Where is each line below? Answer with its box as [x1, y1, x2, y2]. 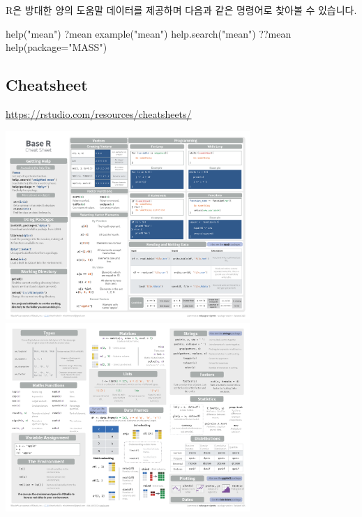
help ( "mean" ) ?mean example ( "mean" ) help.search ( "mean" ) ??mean [6, 26, 292, 40]
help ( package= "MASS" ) [6, 40, 107, 54]
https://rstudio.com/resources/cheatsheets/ [6, 106, 192, 121]
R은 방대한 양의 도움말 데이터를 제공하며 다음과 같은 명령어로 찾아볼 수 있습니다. [6, 3, 357, 17]
